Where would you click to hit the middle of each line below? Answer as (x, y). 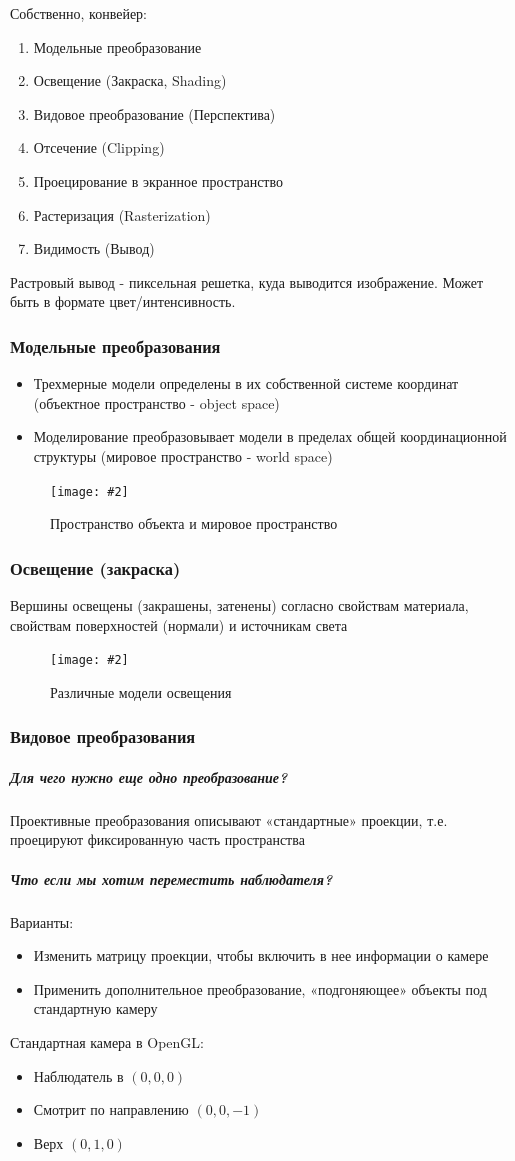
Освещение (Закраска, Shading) (130, 80)
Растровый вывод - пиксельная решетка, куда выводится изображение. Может (247, 281)
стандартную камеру (95, 1008)
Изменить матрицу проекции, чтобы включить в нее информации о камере (261, 955)
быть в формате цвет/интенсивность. (123, 301)
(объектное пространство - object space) (156, 402)
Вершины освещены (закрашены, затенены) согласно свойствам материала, (239, 605)
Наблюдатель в (78, 1075)
